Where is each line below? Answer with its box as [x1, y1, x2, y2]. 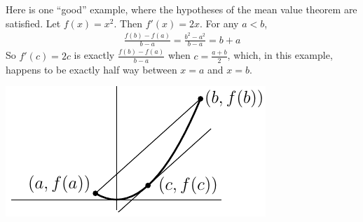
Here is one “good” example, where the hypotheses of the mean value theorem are [6, 2, 357, 16]
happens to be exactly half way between [6, 62, 177, 76]
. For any [200, 15, 239, 30]
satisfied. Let [6, 15, 61, 30]
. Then [114, 15, 142, 30]
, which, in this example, [227, 48, 333, 62]
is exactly [74, 48, 115, 62]
